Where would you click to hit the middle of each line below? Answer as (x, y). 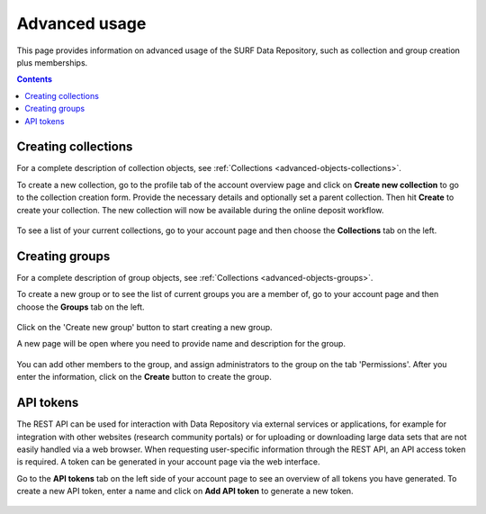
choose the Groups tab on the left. (81, 307)
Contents (35, 79)
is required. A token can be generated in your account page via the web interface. (168, 462)
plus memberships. (52, 62)
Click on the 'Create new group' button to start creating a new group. (145, 328)
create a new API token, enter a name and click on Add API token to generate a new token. (185, 491)
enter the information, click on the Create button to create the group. (144, 377)
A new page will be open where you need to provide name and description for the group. (181, 344)
